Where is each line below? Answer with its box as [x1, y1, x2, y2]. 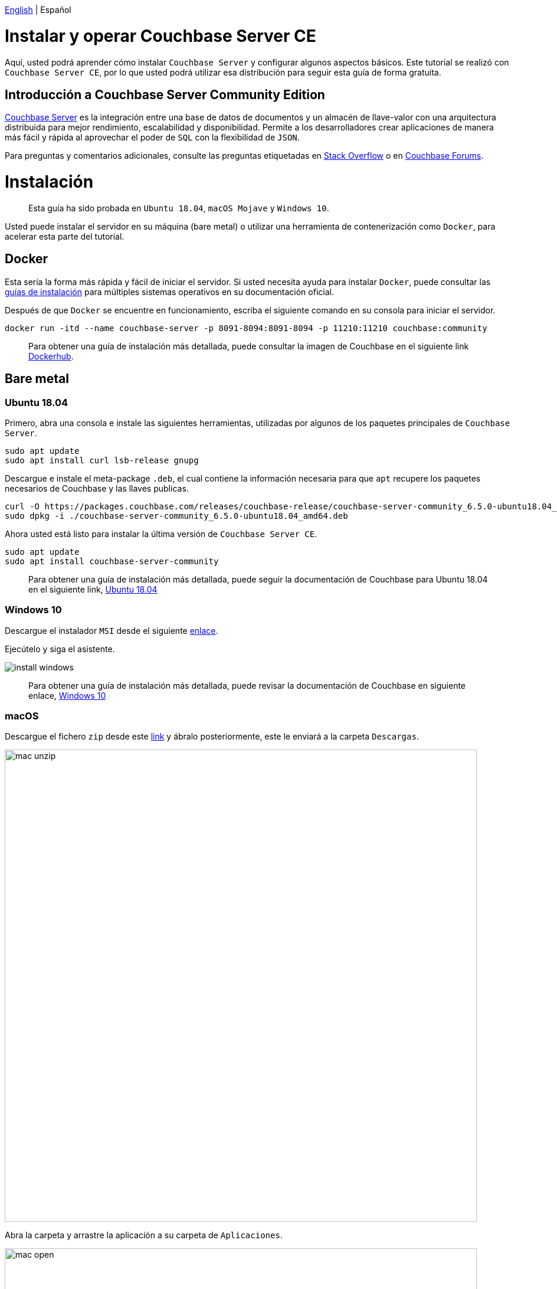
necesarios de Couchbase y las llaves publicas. [5, 483, 189, 493]
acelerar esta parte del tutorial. [5, 231, 124, 241]
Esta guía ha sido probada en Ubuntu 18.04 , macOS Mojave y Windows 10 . [28, 202, 329, 213]
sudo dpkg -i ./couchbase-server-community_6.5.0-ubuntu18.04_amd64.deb [5, 511, 348, 521]
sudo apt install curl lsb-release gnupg [5, 455, 199, 465]
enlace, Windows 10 [28, 690, 106, 701]
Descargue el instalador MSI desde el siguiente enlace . [5, 625, 218, 636]
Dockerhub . [28, 351, 74, 361]
